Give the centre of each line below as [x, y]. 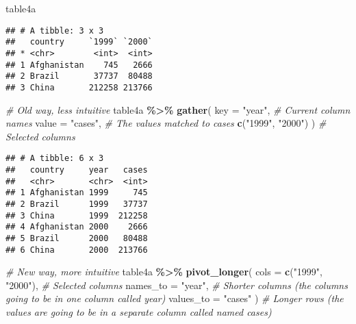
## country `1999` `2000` [79, 42]
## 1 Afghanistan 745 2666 [79, 65]
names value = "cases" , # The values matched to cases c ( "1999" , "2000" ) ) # [166, 123]
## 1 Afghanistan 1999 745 [77, 193]
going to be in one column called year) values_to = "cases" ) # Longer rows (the [175, 298]
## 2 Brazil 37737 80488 [79, 76]
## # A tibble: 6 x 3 [55, 159]
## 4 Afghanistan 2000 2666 [77, 227]
